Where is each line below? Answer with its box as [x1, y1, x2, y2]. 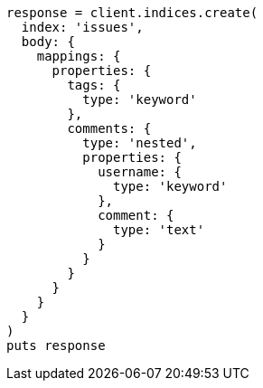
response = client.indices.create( [6, 5, 258, 20]
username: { [98, 165, 182, 179]
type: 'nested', [82, 136, 197, 150]
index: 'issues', [21, 20, 144, 34]
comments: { [67, 121, 152, 136]
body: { [21, 34, 75, 49]
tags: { [67, 78, 121, 92]
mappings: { [36, 49, 121, 63]
